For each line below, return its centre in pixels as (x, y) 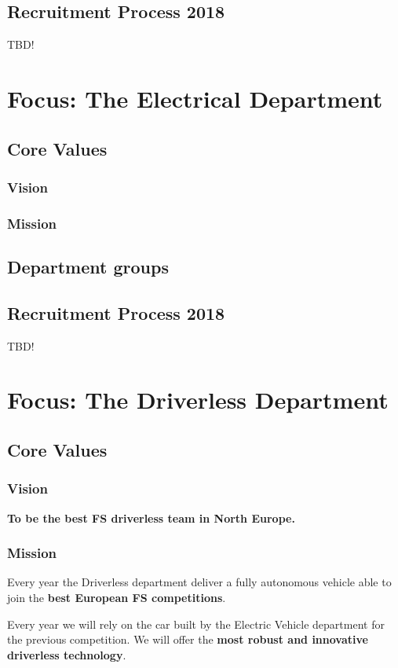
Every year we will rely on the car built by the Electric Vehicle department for (196, 624)
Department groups (88, 267)
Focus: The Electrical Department (195, 98)
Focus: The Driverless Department (198, 400)
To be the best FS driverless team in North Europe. (151, 518)
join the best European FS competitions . (117, 597)
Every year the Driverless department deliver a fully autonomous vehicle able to (199, 582)
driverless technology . (67, 654)
